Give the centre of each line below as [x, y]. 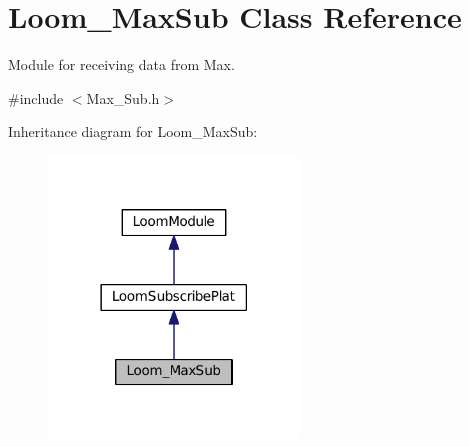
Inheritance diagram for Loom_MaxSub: [133, 131]
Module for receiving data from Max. [121, 64]
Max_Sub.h [123, 97]
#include [36, 97]
